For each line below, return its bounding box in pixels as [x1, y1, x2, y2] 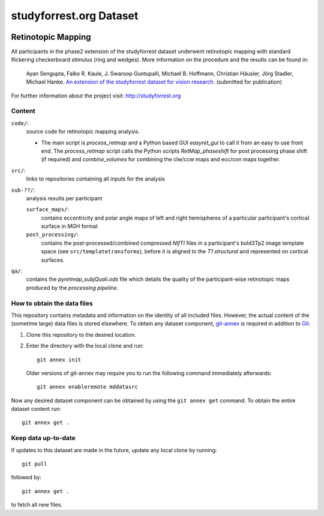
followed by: [11, 474, 42, 481]
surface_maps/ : [26, 206, 69, 213]
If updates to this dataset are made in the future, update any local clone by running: [11, 446, 217, 453]
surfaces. [41, 256, 65, 263]
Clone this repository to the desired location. [26, 331, 136, 338]
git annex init [37, 356, 82, 363]
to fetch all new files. [11, 501, 63, 508]
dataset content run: [11, 405, 61, 413]
